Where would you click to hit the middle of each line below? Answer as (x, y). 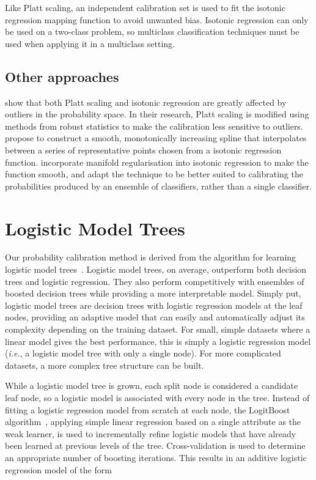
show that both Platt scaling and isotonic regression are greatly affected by (146, 102)
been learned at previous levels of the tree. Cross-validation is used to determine (155, 445)
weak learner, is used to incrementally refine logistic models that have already (151, 433)
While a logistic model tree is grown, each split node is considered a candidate (152, 386)
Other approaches (62, 76)
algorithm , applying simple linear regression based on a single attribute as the (153, 422)
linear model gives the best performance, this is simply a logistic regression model (158, 341)
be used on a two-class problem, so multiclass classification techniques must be (152, 31)
